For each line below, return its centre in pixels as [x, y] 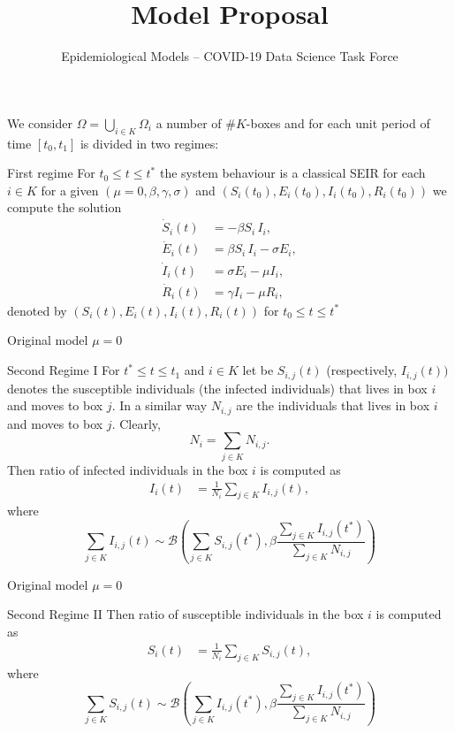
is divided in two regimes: [149, 143]
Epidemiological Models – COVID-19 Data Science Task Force [230, 56]
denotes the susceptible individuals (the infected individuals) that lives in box [217, 388]
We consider [40, 122]
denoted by [37, 310]
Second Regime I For [64, 370]
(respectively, [362, 370]
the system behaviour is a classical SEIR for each [292, 173]
